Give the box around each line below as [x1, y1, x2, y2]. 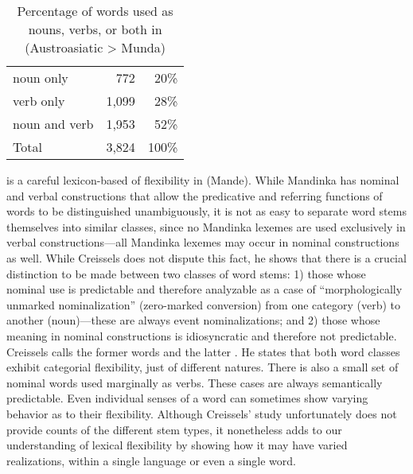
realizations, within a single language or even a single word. [6, 452, 296, 468]
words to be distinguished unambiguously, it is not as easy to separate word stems [6, 203, 407, 220]
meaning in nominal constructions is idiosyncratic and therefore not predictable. [6, 327, 397, 344]
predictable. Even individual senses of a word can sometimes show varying [6, 390, 368, 406]
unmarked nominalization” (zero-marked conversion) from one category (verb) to [6, 296, 401, 313]
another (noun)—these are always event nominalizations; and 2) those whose [6, 312, 380, 328]
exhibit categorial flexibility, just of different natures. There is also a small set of [6, 359, 399, 375]
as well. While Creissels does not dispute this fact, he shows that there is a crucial [6, 249, 407, 266]
